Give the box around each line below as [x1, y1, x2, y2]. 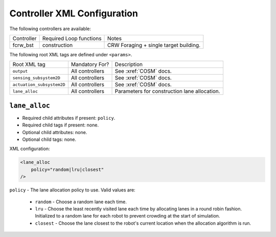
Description [114, 61, 143, 68]
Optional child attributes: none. [22, 129, 87, 135]
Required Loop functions [42, 35, 102, 42]
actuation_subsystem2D [12, 82, 66, 87]
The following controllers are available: [9, 26, 91, 32]
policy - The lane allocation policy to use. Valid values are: [9, 187, 135, 193]
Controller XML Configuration [9, 8, 138, 19]
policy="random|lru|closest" [31, 166, 104, 173]
